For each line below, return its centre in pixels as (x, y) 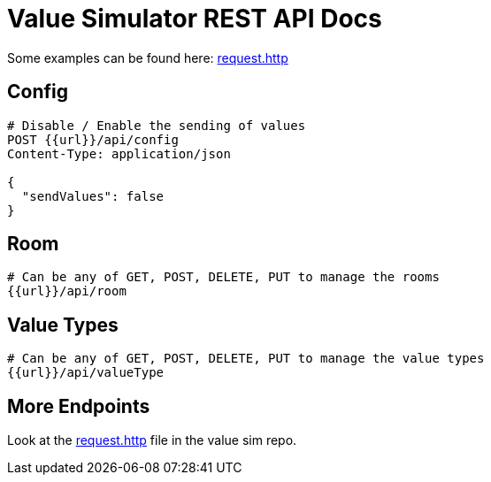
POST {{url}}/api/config (93, 139)
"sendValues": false (93, 196)
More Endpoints (79, 406)
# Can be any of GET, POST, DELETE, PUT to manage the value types (246, 359)
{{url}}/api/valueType (86, 373)
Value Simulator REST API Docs (195, 19)
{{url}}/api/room (67, 291)
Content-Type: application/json (119, 153)
